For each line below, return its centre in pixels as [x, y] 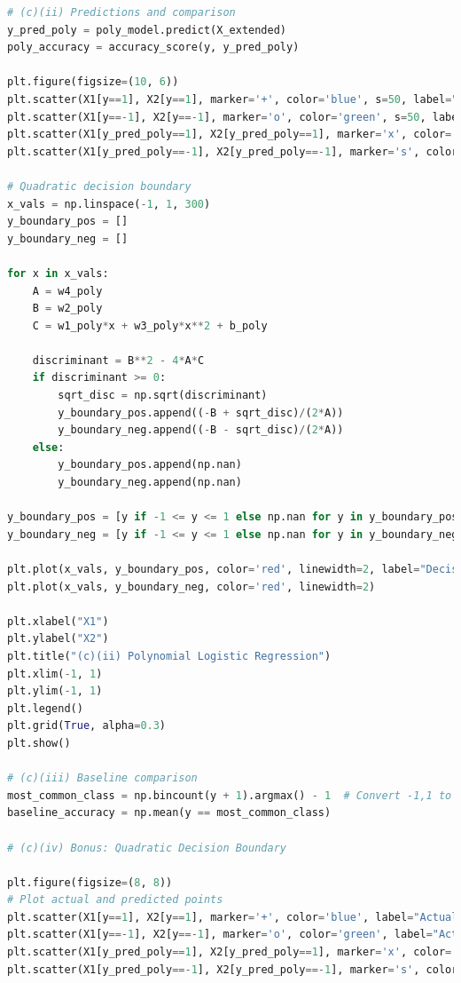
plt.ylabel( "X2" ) [58, 639]
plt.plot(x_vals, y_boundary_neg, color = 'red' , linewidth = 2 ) [191, 587]
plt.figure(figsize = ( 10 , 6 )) [93, 82]
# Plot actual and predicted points [115, 900]
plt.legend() [45, 708]
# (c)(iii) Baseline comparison [102, 778]
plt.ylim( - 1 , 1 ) [55, 691]
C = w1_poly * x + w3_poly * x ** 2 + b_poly [150, 325]
